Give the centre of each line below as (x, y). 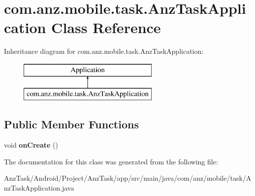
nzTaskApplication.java (39, 188)
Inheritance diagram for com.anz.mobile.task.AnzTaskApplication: (104, 51)
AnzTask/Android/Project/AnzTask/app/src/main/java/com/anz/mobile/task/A (128, 178)
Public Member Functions (71, 124)
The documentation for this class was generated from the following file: (111, 161)
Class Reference (106, 27)
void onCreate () (31, 145)
